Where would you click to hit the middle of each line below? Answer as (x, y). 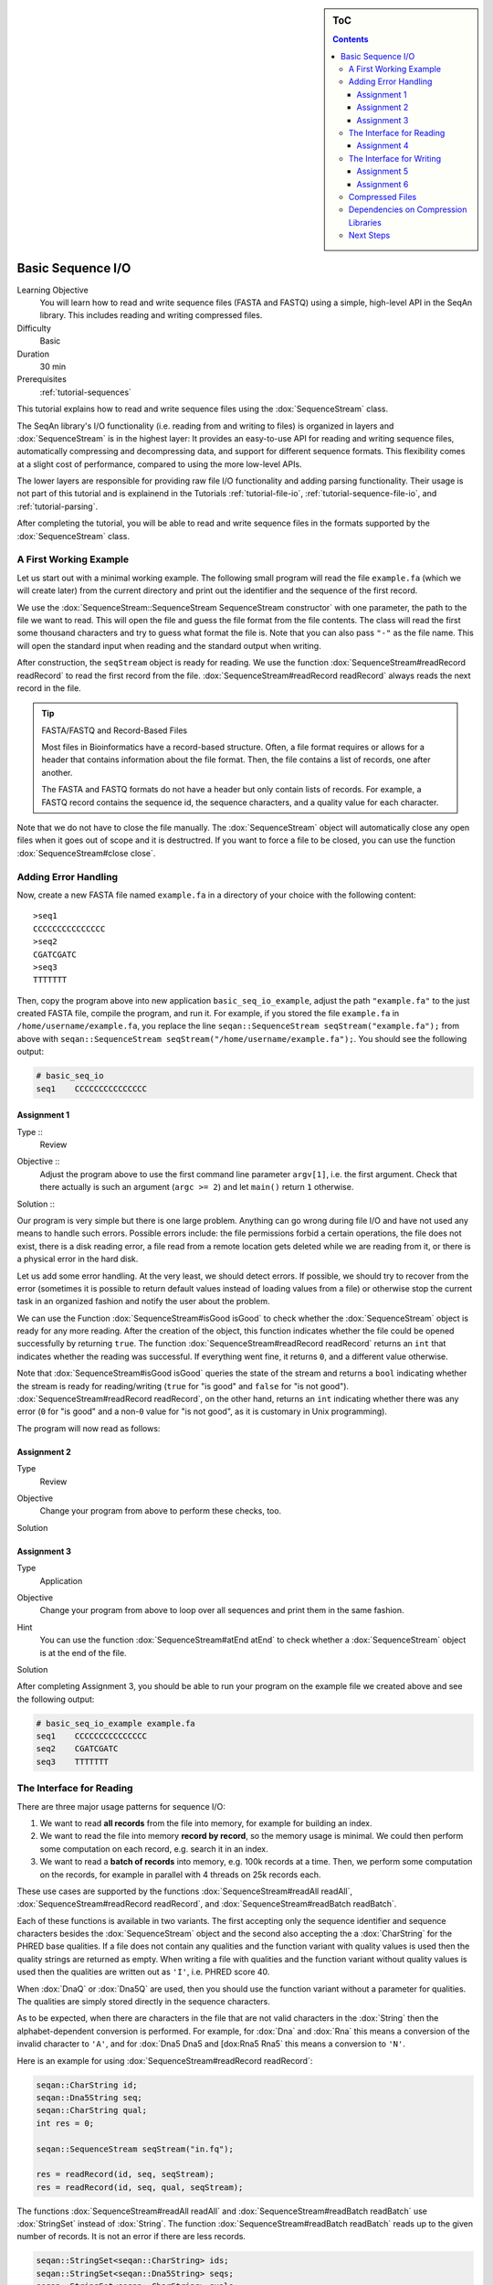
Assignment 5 (383, 171)
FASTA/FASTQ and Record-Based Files (114, 730)
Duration (33, 354)
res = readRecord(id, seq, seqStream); (125, 2174)
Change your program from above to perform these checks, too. (161, 1511)
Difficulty (34, 328)
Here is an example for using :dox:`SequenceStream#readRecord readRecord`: (165, 2060)
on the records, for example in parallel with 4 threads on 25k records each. (180, 1875)
